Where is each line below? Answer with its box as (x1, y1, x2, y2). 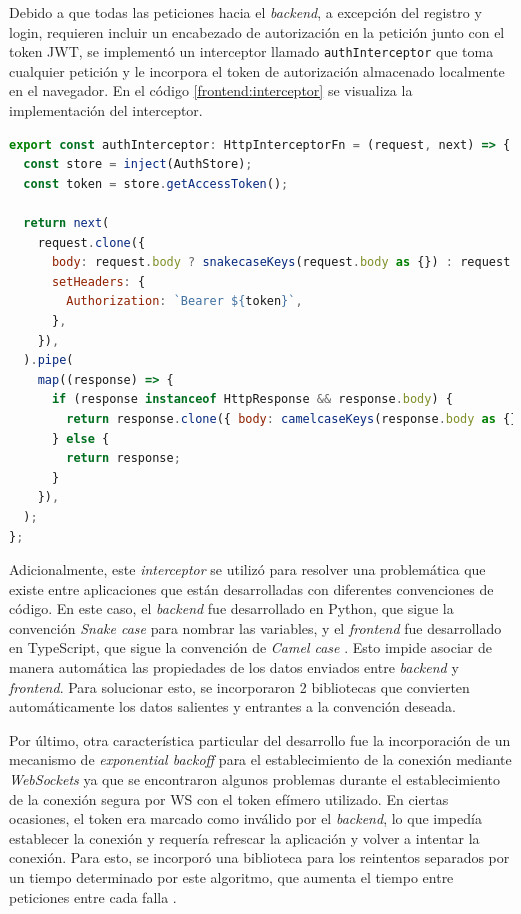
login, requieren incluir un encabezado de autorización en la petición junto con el (9, 21, 505, 42)
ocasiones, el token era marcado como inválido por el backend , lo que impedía (9, 808, 482, 829)
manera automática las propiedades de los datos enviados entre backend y (9, 657, 459, 678)
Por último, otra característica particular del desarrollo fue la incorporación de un (9, 729, 511, 750)
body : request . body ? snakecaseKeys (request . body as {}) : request (51, 255, 511, 270)
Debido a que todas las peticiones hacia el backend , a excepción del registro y (9, 2, 482, 22)
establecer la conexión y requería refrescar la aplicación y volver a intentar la (9, 827, 480, 848)
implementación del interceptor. (9, 100, 203, 121)
